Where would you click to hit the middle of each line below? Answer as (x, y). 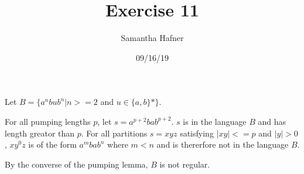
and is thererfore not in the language (223, 144)
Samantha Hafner (152, 38)
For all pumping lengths (48, 121)
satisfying (197, 133)
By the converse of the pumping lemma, (76, 164)
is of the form (52, 144)
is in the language (215, 121)
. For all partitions (114, 133)
